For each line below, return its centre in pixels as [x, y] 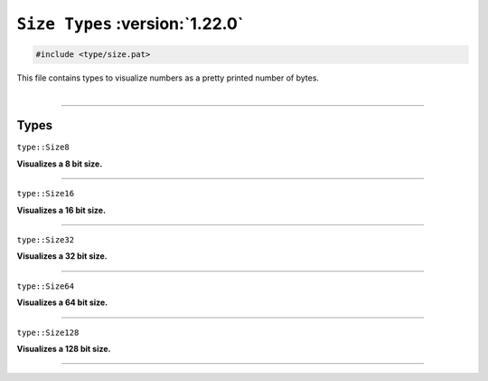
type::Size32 [46, 239]
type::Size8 [43, 148]
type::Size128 [48, 332]
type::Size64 [46, 286]
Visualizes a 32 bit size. [62, 256]
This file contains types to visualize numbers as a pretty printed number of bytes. [168, 78]
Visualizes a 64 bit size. [62, 302]
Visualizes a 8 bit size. [60, 164]
